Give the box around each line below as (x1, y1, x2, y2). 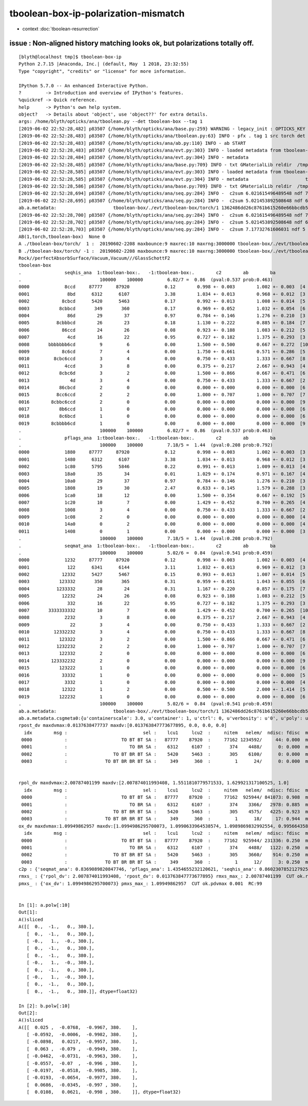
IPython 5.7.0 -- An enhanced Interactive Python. (18, 83, 149, 88)
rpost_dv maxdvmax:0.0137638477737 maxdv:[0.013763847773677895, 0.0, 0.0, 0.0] (18, 722, 227, 728)
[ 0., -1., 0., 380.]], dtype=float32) (26, 988, 138, 994)
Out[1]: (18, 909, 38, 915)
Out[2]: (18, 1010, 38, 1016)
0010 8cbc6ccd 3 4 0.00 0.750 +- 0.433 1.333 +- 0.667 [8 (18, 356, 305, 362)
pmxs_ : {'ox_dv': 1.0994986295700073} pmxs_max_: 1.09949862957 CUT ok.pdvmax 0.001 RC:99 (18, 880, 262, 886)
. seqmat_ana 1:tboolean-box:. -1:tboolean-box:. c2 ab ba (18, 542, 276, 549)
